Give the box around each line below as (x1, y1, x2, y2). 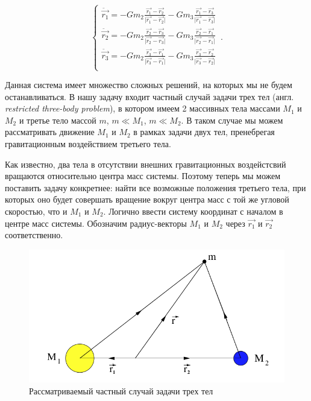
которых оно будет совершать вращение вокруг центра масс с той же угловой (5, 193, 289, 206)
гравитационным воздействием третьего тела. (5, 137, 171, 150)
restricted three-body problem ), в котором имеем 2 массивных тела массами (5, 102, 280, 115)
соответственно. (5, 229, 63, 241)
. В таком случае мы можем (181, 113, 283, 126)
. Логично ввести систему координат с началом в (103, 205, 283, 218)
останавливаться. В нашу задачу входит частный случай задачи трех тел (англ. (5, 90, 294, 103)
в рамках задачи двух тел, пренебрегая (133, 125, 275, 138)
